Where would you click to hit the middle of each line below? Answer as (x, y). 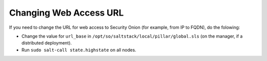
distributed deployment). (46, 43)
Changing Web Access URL (67, 13)
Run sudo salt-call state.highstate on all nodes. (79, 50)
